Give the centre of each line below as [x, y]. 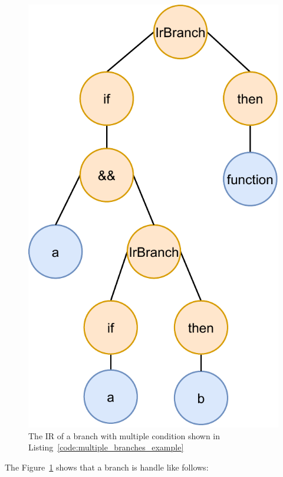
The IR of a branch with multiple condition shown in [124, 435]
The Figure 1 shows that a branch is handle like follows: [107, 467]
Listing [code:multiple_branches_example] [106, 447]
